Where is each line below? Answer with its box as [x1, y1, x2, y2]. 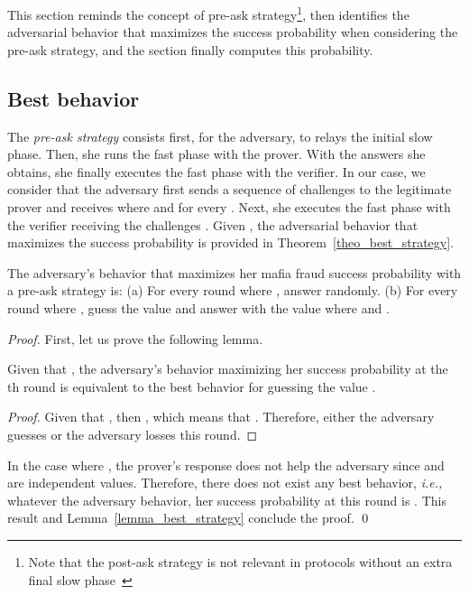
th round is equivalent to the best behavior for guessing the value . [7, 377, 376, 395]
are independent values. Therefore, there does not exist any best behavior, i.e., [7, 473, 443, 492]
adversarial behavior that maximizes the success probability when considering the [7, 23, 458, 42]
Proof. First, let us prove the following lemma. [7, 329, 263, 348]
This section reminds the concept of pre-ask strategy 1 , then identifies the [7, 3, 409, 23]
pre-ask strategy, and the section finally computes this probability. [7, 40, 373, 59]
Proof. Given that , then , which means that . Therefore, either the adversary [7, 407, 435, 426]
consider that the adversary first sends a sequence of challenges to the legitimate [7, 180, 452, 199]
